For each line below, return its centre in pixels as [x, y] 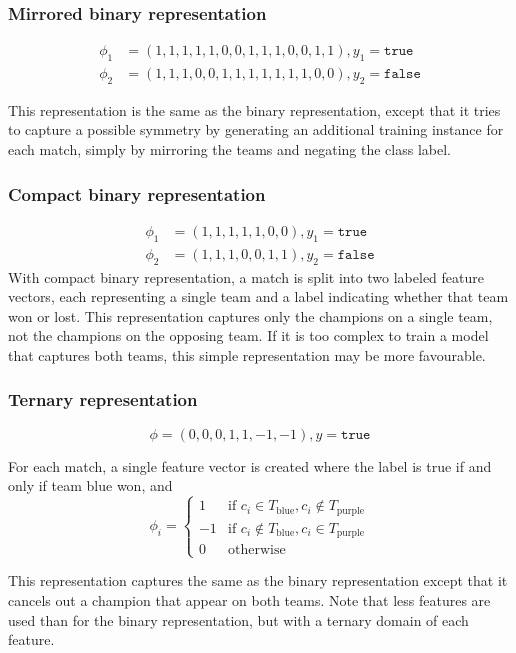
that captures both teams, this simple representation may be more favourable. [247, 354]
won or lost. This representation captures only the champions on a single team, [250, 315]
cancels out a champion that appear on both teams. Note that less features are [249, 600]
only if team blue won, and [90, 485]
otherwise [257, 550]
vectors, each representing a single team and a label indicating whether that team [258, 296]
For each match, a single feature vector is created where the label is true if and [250, 465]
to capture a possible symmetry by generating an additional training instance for [256, 129]
